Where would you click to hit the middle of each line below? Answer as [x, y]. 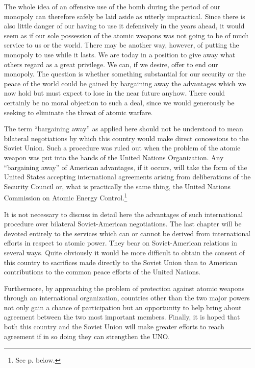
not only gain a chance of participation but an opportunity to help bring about [123, 307]
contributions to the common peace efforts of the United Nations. [102, 272]
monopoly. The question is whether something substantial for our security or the [125, 74]
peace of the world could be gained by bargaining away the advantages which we [125, 83]
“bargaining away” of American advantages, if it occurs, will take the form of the [126, 167]
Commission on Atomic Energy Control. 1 [66, 197]
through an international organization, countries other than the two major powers [127, 298]
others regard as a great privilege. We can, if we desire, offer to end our [111, 64]
